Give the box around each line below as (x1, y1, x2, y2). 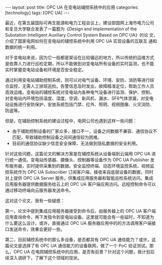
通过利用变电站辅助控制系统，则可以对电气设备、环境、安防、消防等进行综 (5, 77, 154, 83)
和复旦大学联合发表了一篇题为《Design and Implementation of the (5, 26, 137, 32)
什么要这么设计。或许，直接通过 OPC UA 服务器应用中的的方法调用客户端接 (5, 220, 156, 226)
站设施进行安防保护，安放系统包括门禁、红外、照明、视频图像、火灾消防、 (5, 101, 154, 107)
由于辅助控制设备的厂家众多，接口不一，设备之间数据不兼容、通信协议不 (12, 128, 157, 134)
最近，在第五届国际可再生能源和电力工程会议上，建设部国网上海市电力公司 (5, 20, 154, 25)
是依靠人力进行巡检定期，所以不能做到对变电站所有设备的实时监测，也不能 (5, 61, 154, 66)
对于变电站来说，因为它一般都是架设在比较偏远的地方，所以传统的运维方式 (5, 55, 154, 60)
